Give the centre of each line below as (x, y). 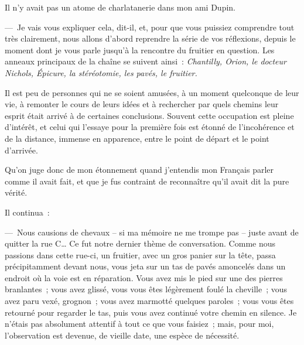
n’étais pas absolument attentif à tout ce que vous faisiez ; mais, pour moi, (139, 324)
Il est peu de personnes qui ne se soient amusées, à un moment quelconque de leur (152, 92)
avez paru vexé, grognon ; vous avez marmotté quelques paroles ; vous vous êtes (149, 301)
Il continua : (27, 212)
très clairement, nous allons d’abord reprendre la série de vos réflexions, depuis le (150, 38)
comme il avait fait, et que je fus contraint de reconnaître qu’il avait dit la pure (147, 181)
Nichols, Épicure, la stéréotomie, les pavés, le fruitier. (101, 72)
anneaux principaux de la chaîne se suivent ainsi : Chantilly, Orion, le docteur (146, 61)
